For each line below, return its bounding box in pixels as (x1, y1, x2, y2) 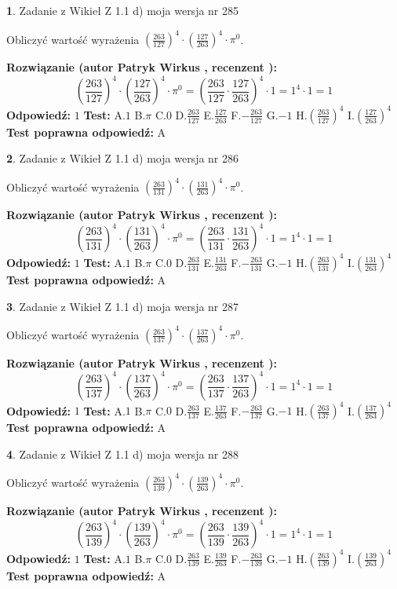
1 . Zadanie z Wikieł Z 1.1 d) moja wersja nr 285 (6, 2, 239, 18)
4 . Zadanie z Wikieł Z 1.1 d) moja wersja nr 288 (6, 445, 239, 462)
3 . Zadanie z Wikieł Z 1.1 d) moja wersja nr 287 (6, 298, 239, 314)
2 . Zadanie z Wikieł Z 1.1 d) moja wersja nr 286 (6, 150, 239, 166)
